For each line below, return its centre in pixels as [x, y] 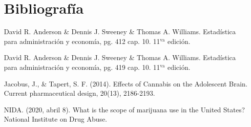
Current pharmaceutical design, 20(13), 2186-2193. [80, 93]
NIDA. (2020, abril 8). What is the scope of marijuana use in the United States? [125, 109]
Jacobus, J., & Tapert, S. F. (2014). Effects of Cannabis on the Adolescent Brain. [126, 83]
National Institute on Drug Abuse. [56, 119]
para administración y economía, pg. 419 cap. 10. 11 [82, 67]
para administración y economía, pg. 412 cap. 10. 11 [82, 41]
